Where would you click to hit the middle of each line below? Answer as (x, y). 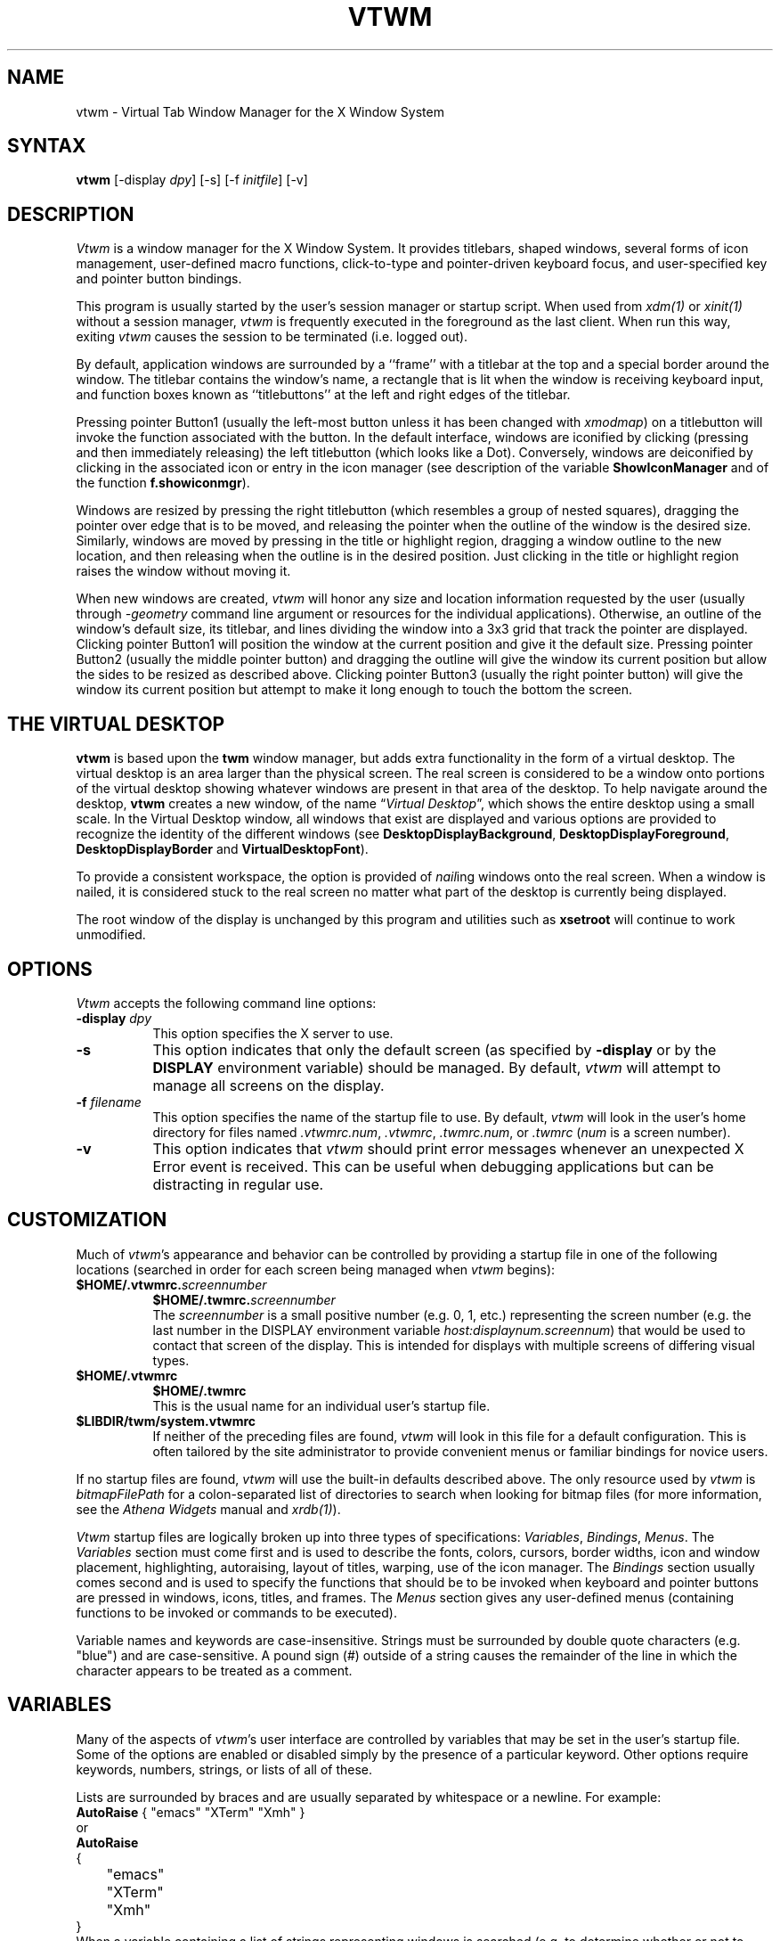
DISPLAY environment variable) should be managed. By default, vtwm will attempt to (437, 1067)
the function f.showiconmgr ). (163, 483)
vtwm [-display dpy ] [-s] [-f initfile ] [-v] (192, 180)
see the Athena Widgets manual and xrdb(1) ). (208, 1509)
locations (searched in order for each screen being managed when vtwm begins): (316, 1269)
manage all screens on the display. (268, 1085)
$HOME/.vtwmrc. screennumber (171, 1284)
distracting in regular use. (238, 1184)
